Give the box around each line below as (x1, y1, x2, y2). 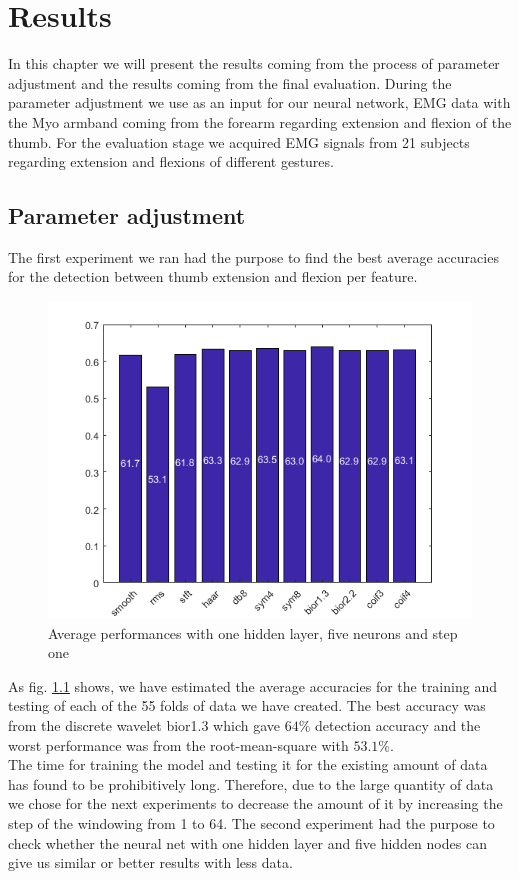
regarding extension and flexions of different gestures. (8, 151, 334, 172)
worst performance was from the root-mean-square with (8, 734, 349, 755)
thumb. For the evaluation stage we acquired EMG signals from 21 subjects (8, 131, 470, 152)
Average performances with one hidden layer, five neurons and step (48, 622, 458, 643)
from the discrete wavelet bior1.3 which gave (8, 715, 280, 736)
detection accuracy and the (314, 715, 481, 736)
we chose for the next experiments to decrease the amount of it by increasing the (8, 793, 503, 814)
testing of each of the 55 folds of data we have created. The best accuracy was (8, 695, 486, 716)
